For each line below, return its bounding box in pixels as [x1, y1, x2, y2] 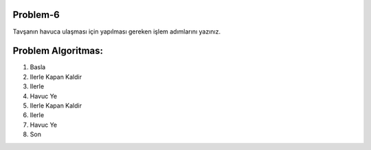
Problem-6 [12, 9, 60, 21]
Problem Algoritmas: [12, 45, 103, 57]
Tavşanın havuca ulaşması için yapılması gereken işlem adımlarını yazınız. [12, 27, 221, 36]
